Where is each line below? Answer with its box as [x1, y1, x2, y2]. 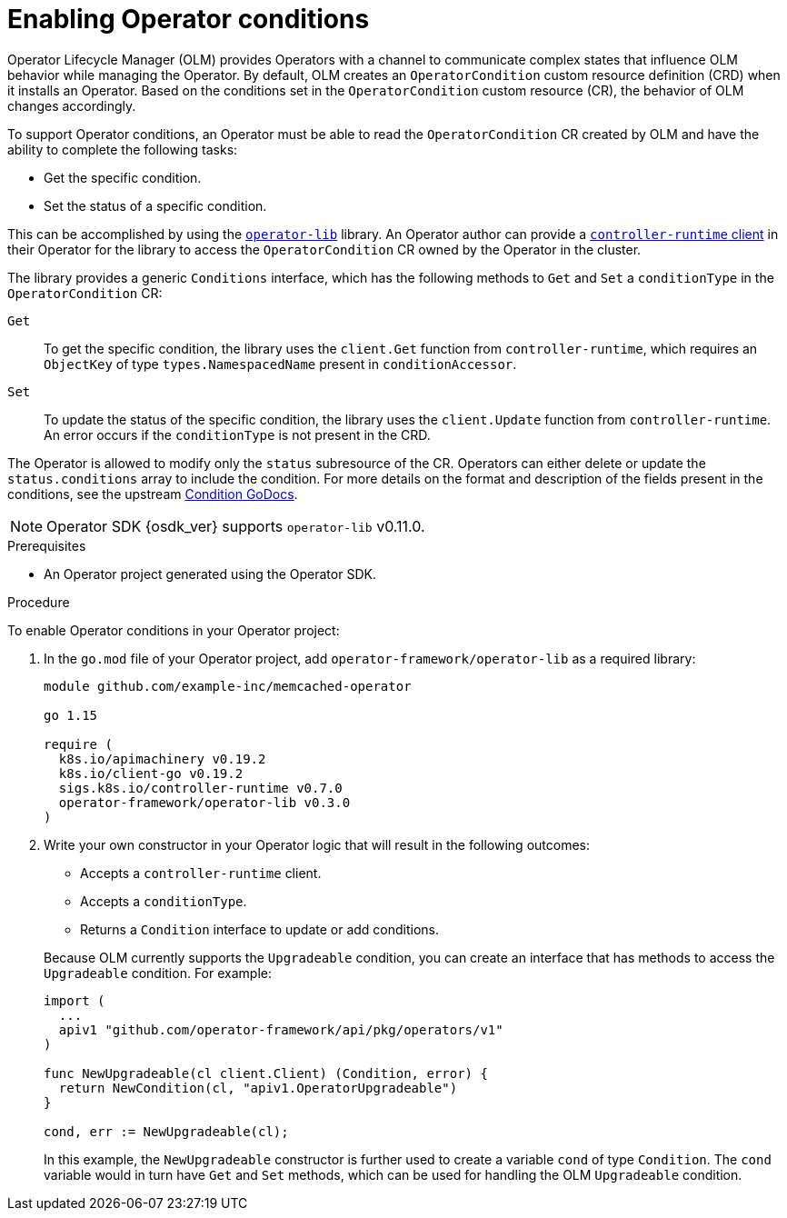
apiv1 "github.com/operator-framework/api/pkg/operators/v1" [58, 1022, 503, 1037]
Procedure [7, 594, 70, 610]
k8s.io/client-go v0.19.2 [58, 765, 244, 781]
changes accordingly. [7, 97, 136, 114]
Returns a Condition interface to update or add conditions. [80, 921, 440, 937]
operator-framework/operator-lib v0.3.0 [58, 794, 351, 810]
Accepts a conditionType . [80, 893, 247, 909]
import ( [44, 993, 105, 1008]
